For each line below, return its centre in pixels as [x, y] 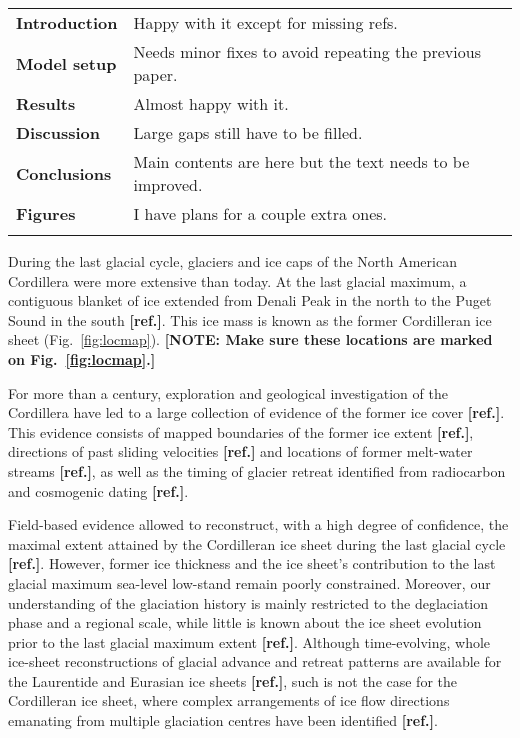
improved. [168, 184]
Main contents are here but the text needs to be [301, 161]
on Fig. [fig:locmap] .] [82, 358]
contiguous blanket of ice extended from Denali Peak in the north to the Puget [250, 300]
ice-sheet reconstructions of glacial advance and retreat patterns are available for [255, 661]
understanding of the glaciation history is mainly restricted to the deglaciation [248, 602]
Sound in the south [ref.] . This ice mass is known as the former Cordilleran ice [250, 319]
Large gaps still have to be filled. [248, 132]
